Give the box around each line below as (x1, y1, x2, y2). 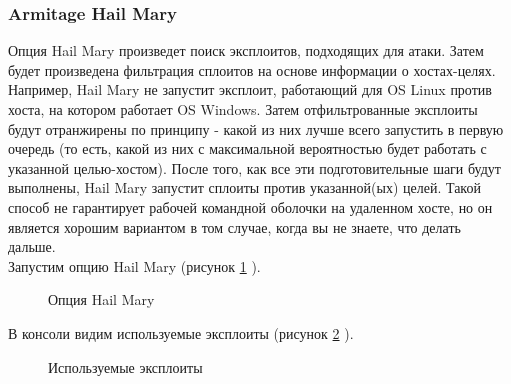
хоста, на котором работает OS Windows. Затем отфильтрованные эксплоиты (8, 99, 478, 119)
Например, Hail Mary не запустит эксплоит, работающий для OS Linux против (8, 79, 492, 100)
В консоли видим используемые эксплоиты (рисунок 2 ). (8, 322, 354, 343)
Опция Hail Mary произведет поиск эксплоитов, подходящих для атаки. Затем (8, 40, 484, 61)
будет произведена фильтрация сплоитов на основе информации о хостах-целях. (8, 59, 496, 80)
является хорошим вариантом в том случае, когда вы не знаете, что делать (8, 216, 461, 237)
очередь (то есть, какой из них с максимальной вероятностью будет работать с (8, 138, 487, 159)
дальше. (8, 236, 56, 257)
